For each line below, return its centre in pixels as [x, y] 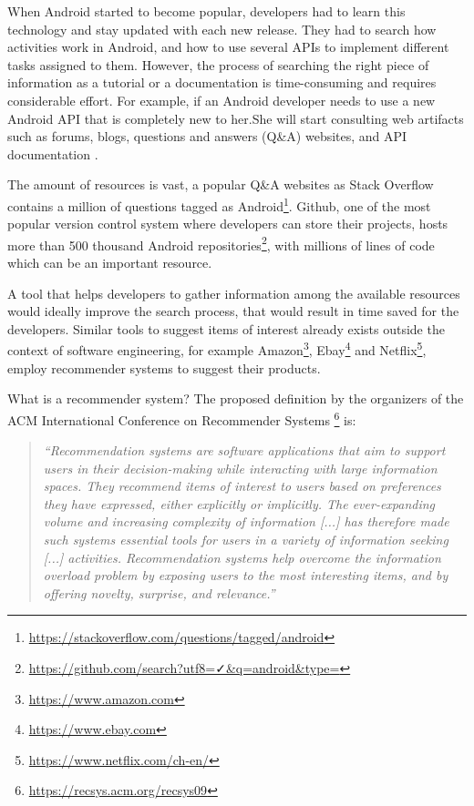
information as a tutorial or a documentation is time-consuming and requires [222, 82]
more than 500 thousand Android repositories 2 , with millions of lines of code [221, 243]
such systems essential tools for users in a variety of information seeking [246, 540]
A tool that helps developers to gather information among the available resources [234, 293]
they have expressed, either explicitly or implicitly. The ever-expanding [239, 503]
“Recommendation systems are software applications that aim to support [244, 450]
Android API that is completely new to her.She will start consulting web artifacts [236, 118]
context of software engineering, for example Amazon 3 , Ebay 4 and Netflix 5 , [217, 349]
